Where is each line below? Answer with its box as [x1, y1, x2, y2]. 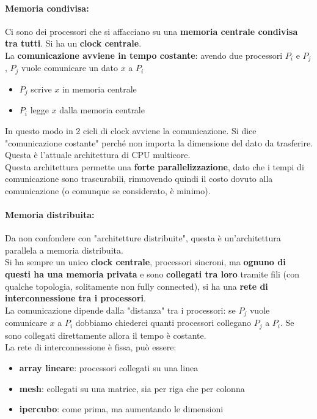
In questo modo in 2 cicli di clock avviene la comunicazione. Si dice [5, 124, 257, 137]
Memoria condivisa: [5, 1, 89, 14]
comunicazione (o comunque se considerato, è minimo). [5, 184, 211, 197]
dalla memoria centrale [59, 104, 145, 116]
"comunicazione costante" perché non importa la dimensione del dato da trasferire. [5, 136, 313, 149]
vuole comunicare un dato [21, 61, 118, 74]
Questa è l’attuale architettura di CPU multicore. [5, 148, 191, 161]
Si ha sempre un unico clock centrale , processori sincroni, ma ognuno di [5, 255, 286, 268]
